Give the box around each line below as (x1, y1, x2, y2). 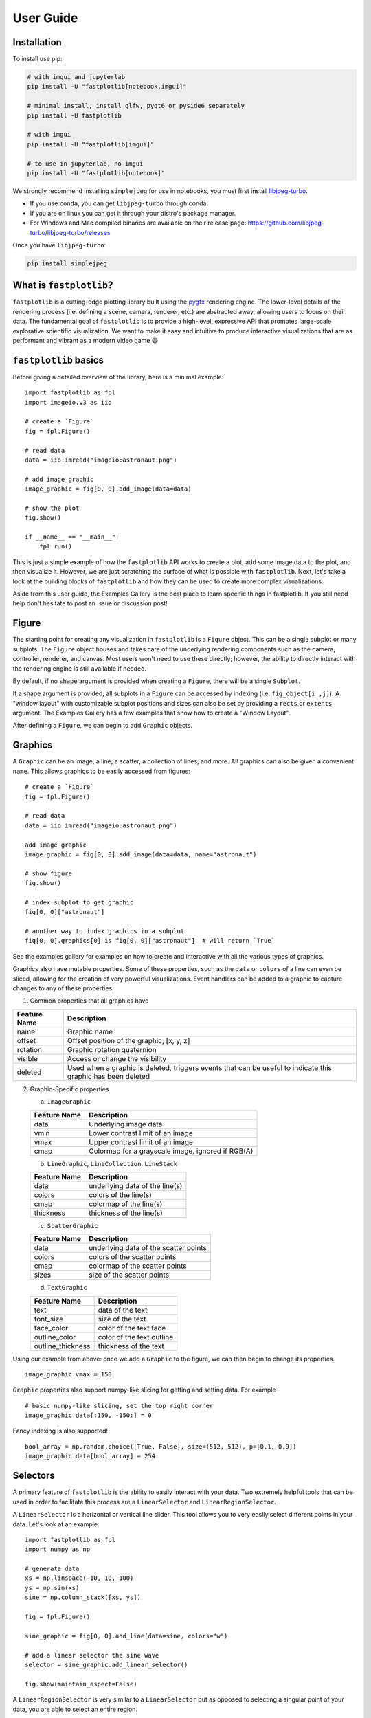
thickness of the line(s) (89, 1208, 163, 1218)
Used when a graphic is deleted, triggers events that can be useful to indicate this (67, 1062, 333, 1072)
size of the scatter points (89, 1270, 170, 1280)
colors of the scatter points (89, 1252, 177, 1262)
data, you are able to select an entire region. (12, 1705, 137, 1713)
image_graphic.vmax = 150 (25, 1371, 113, 1379)
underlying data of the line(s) (89, 1181, 183, 1190)
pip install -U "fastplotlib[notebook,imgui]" (27, 82, 187, 91)
